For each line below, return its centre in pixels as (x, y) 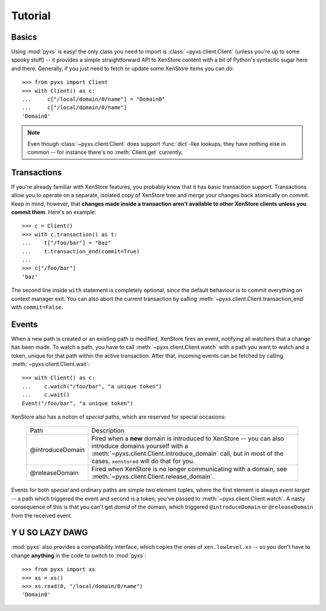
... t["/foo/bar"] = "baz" (67, 243)
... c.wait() (46, 395)
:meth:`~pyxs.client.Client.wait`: (50, 364)
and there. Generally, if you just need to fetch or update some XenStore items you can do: (123, 68)
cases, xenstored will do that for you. (143, 461)
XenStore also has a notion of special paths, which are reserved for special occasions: (119, 417)
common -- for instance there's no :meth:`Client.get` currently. (105, 152)
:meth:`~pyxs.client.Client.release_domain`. (153, 476)
